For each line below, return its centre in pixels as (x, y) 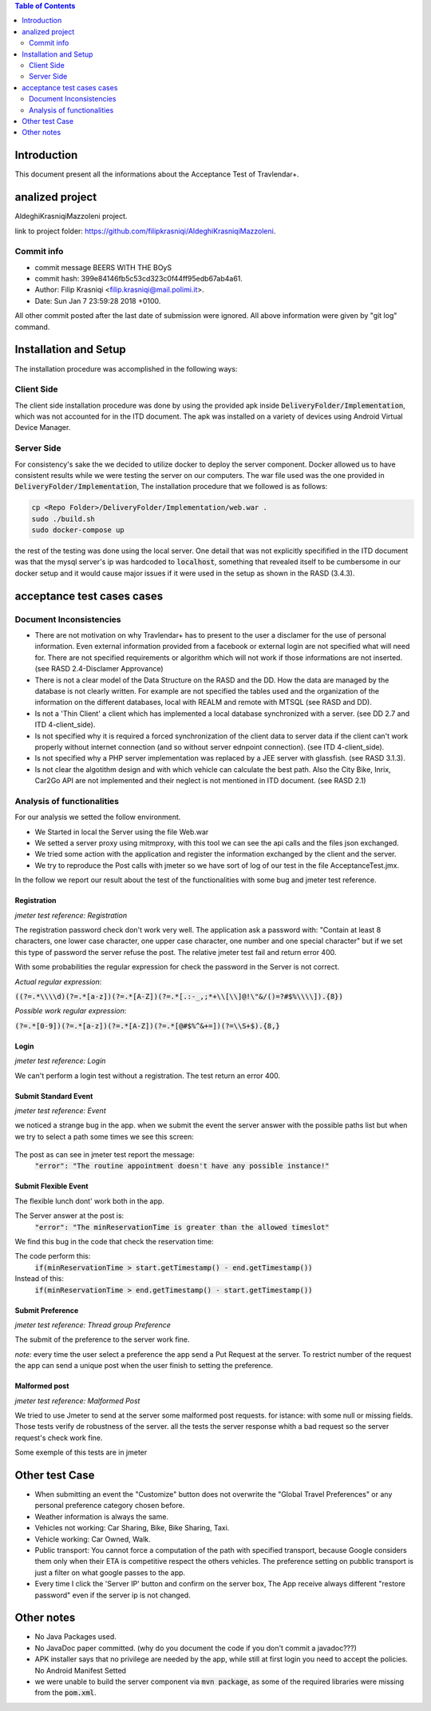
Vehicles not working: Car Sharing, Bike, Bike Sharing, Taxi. (132, 1528)
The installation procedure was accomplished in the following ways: (126, 368)
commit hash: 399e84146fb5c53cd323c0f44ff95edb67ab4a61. (139, 279)
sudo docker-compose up (78, 530)
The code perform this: (53, 1256)
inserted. (388, 657)
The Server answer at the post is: (69, 1216)
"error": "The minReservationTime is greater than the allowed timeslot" (182, 1227)
